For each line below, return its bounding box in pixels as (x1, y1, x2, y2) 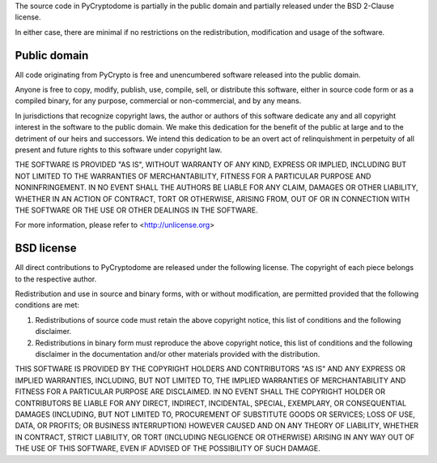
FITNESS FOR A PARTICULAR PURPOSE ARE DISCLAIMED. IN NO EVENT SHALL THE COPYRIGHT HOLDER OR (15, 387, 386, 397)
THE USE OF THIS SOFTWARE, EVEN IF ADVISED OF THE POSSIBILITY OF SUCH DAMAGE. (15, 444, 321, 453)
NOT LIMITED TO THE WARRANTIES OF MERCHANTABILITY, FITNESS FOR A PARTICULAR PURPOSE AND (15, 171, 371, 181)
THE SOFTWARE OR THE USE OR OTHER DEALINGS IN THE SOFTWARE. (15, 205, 258, 215)
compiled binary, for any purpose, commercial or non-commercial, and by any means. (15, 96, 302, 105)
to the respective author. (15, 274, 97, 284)
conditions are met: (15, 300, 80, 310)
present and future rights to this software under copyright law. (15, 145, 223, 155)
